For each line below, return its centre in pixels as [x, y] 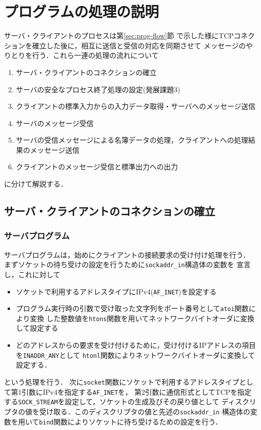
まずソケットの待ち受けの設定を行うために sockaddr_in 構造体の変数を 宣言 [127, 264]
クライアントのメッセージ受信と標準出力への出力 [97, 167]
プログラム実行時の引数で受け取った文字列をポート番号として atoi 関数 [132, 308]
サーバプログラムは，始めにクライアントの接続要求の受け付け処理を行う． [127, 254]
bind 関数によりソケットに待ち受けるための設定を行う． [130, 421]
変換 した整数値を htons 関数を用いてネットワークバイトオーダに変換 [142, 318]
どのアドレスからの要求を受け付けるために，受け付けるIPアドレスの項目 [136, 345]
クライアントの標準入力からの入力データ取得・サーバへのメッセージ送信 [136, 106]
